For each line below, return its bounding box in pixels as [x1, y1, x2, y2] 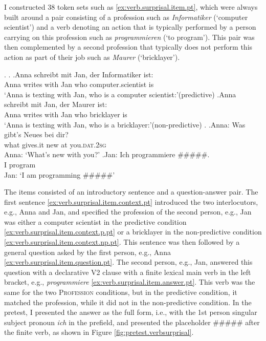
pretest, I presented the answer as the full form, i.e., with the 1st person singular [4, 307, 257, 317]
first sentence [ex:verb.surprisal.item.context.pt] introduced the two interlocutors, [4, 196, 258, 207]
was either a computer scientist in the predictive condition [4, 216, 187, 227]
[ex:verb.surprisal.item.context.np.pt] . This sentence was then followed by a [4, 237, 240, 247]
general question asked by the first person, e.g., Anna [4, 246, 171, 257]
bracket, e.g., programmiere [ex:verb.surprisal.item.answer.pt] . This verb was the [4, 276, 255, 287]
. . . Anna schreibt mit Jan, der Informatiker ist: [4, 69, 153, 79]
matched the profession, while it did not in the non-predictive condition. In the [4, 296, 252, 307]
